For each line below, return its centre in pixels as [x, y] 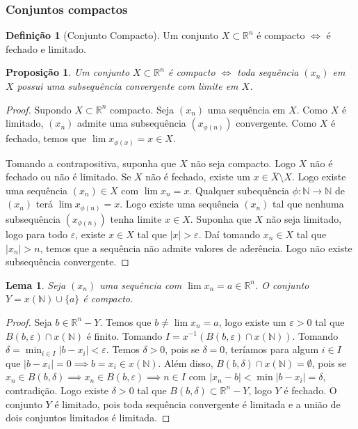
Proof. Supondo [39, 109]
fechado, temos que [46, 138]
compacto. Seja [142, 109]
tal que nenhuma [308, 204]
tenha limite [136, 219]
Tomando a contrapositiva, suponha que [91, 163]
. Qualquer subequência [239, 190]
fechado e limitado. [46, 48]
